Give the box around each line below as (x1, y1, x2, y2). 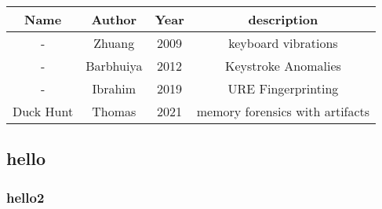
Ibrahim (92, 79, 136, 97)
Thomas (92, 102, 136, 120)
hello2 (6, 187, 45, 207)
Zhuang (93, 34, 135, 52)
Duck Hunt (13, 102, 74, 120)
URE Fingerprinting (227, 79, 339, 97)
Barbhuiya (85, 57, 143, 75)
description (248, 10, 318, 28)
